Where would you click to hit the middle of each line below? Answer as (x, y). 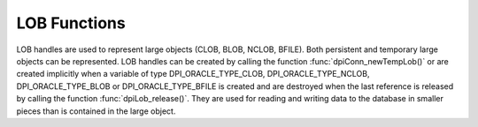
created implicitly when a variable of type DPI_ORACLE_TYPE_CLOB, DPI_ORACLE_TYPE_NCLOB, (193, 74)
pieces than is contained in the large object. (96, 111)
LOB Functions (71, 23)
